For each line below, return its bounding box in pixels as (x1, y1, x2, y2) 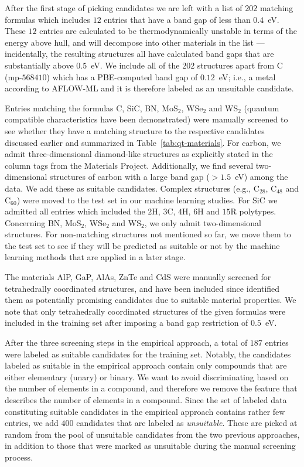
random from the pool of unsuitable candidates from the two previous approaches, (5, 428, 300, 440)
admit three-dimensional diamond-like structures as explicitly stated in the (5, 148, 273, 160)
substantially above (5, 59, 74, 71)
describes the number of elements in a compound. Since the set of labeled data (5, 394, 287, 405)
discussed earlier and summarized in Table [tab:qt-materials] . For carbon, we (5, 136, 281, 148)
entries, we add (5, 417, 59, 429)
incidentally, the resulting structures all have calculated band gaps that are (5, 47, 274, 60)
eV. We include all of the (91, 59, 180, 71)
